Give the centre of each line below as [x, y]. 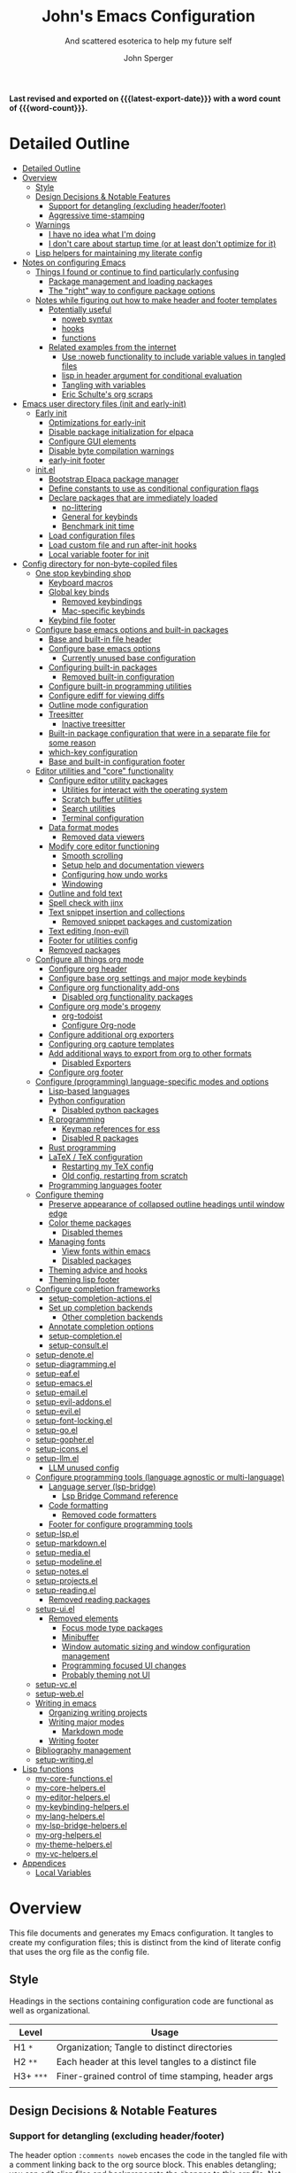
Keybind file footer [82, 620]
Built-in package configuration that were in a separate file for [159, 733]
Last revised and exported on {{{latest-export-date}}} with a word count [145, 98]
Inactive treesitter [93, 723]
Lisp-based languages [89, 1091]
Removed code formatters [109, 1515]
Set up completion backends [100, 1307]
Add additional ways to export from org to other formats [150, 1053]
